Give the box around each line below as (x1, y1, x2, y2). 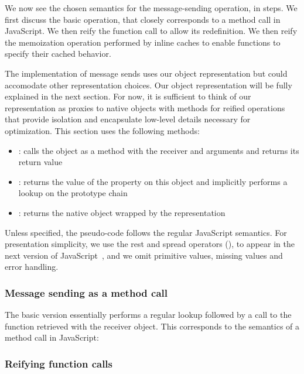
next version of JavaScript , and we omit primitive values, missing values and (5, 249, 283, 261)
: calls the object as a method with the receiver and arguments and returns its (18, 144, 299, 156)
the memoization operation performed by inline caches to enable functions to (5, 36, 281, 48)
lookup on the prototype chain (18, 187, 128, 199)
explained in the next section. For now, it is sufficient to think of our (5, 90, 251, 102)
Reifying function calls (5, 356, 113, 370)
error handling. (5, 260, 59, 273)
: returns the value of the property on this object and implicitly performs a (18, 175, 288, 187)
